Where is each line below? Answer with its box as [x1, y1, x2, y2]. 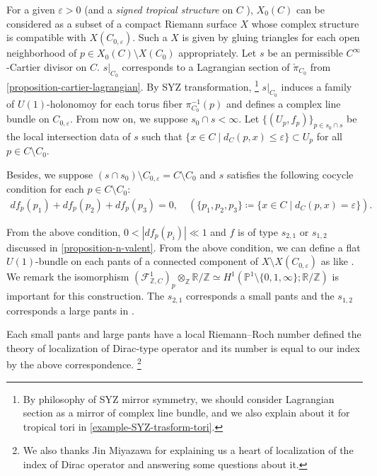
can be [296, 2, 325, 16]
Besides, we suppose [6, 166, 93, 181]
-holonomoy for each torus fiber [46, 96, 182, 110]
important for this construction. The [6, 288, 165, 303]
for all [316, 128, 342, 143]
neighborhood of [6, 45, 77, 60]
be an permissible [267, 45, 343, 60]
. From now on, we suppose [70, 111, 188, 126]
